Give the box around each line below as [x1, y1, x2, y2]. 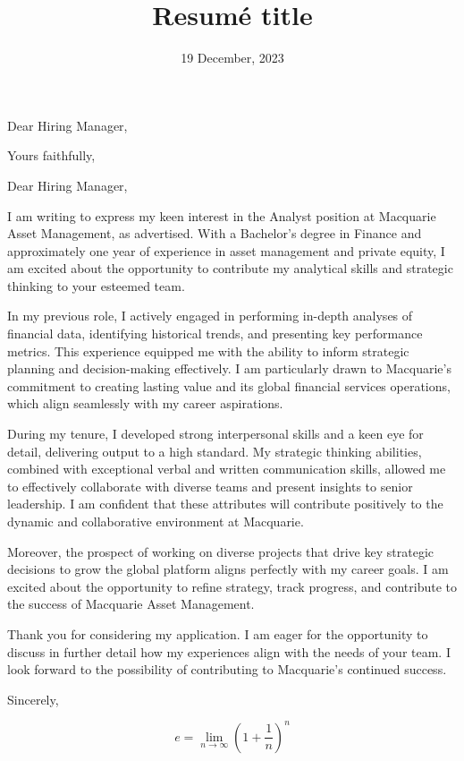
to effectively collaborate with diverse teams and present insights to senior [7, 476, 413, 495]
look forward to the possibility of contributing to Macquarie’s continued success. [7, 660, 447, 679]
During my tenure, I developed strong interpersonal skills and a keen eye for [7, 424, 424, 443]
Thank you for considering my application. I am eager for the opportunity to [7, 624, 428, 643]
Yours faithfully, [7, 146, 96, 165]
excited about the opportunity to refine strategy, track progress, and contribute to [7, 577, 457, 595]
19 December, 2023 [181, 48, 284, 67]
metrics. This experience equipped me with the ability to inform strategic [7, 341, 409, 360]
